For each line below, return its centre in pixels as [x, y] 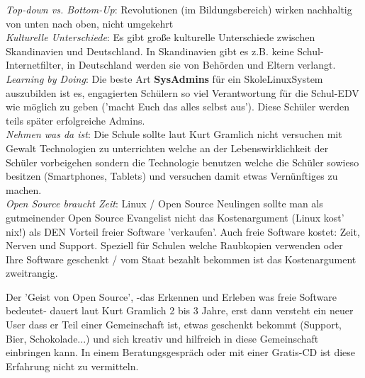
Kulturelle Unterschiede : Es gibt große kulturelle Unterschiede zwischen [161, 37]
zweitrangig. [32, 273]
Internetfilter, [35, 65]
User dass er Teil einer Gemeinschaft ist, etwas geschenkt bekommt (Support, [174, 325]
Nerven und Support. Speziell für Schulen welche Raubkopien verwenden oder [174, 245]
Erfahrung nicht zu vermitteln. [72, 366]
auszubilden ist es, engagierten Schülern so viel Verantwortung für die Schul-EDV [182, 92]
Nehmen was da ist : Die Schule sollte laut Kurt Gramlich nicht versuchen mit [174, 134]
